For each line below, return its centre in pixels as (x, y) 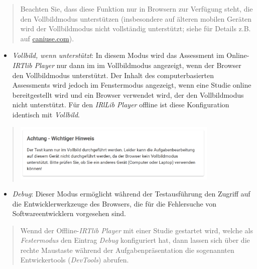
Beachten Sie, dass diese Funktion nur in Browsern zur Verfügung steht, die (137, 9)
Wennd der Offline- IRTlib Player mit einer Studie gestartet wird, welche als (137, 230)
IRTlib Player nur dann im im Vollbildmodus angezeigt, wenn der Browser (127, 65)
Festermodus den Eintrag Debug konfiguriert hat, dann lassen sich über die (135, 240)
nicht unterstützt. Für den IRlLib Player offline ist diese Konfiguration (121, 105)
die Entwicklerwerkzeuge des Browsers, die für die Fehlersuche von (114, 203)
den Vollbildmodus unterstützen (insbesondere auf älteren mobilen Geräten (136, 18)
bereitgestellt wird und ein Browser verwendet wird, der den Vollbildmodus (128, 94)
